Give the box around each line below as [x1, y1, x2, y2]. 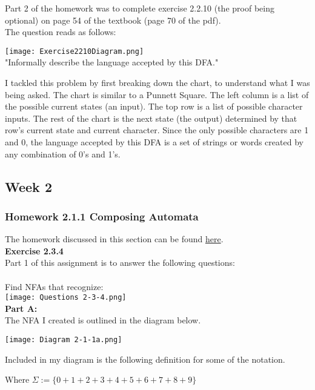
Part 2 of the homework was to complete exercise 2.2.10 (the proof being [5, 2, 274, 14]
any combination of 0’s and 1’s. [5, 147, 121, 160]
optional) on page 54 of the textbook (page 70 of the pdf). [5, 13, 221, 26]
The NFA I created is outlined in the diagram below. [5, 314, 201, 326]
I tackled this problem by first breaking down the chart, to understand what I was [5, 76, 310, 89]
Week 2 [5, 177, 52, 196]
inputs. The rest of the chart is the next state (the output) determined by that [5, 111, 297, 124]
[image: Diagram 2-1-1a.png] [5, 335, 122, 344]
